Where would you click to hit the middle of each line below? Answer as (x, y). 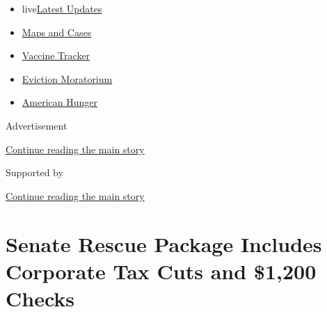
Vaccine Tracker (56, 55)
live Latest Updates (62, 8)
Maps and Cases (57, 32)
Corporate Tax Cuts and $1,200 (161, 271)
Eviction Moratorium (67, 78)
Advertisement (37, 125)
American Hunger (59, 102)
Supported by (34, 172)
